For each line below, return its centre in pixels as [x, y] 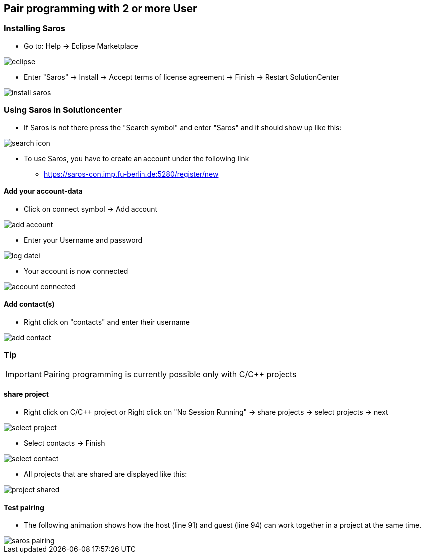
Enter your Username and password [83, 240]
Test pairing [24, 507]
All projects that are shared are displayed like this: [106, 474]
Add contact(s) [29, 304]
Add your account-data [43, 191]
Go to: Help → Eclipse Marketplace [81, 46]
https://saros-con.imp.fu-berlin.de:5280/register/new [131, 174]
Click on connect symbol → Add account [91, 209]
